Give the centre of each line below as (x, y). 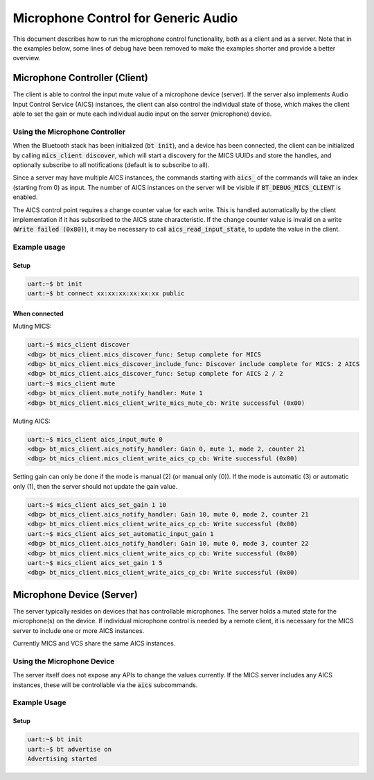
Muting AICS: (32, 421)
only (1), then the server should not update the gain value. (95, 486)
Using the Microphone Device (64, 661)
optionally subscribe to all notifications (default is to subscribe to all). (111, 165)
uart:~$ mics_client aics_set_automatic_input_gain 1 (121, 534)
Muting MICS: (32, 327)
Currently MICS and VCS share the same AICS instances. (94, 643)
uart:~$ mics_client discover (79, 345)
